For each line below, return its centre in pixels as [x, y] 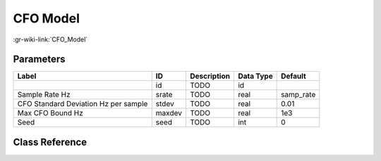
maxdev [169, 113]
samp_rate [298, 95]
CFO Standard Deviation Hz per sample [83, 104]
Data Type [255, 76]
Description [210, 76]
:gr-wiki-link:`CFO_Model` [50, 39]
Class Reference [50, 142]
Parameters [39, 59]
